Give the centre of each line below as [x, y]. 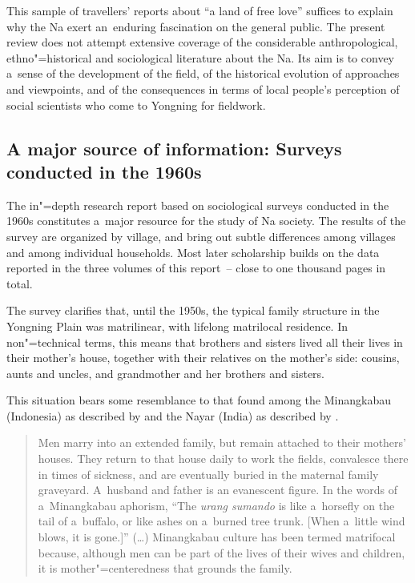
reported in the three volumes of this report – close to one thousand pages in [196, 268]
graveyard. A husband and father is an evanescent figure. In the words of [218, 490]
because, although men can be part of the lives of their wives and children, [222, 552]
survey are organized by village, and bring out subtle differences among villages [201, 236]
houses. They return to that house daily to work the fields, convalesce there [223, 458]
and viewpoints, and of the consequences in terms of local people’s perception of [203, 88]
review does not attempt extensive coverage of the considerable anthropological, [202, 42]
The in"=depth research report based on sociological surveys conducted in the [198, 205]
